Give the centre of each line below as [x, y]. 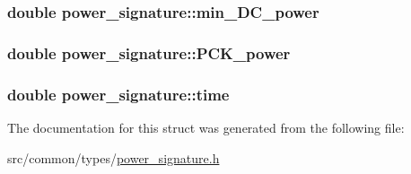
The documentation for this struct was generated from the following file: [206, 127]
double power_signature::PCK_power [149, 52]
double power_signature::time [118, 94]
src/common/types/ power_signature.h [114, 157]
